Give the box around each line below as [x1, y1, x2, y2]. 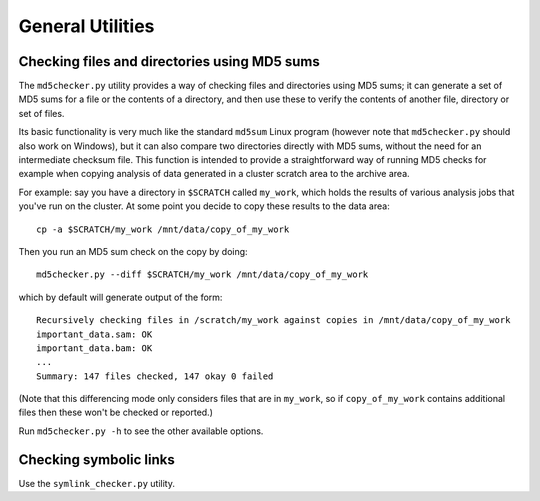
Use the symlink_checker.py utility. [18, 477, 175, 489]
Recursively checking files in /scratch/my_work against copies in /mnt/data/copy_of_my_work [36, 315, 511, 326]
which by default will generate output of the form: [18, 291, 223, 303]
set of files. [18, 107, 65, 119]
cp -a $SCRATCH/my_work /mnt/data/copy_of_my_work [36, 223, 290, 235]
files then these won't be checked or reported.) [18, 406, 214, 419]
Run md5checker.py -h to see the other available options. [18, 425, 264, 437]
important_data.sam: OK [36, 328, 153, 340]
